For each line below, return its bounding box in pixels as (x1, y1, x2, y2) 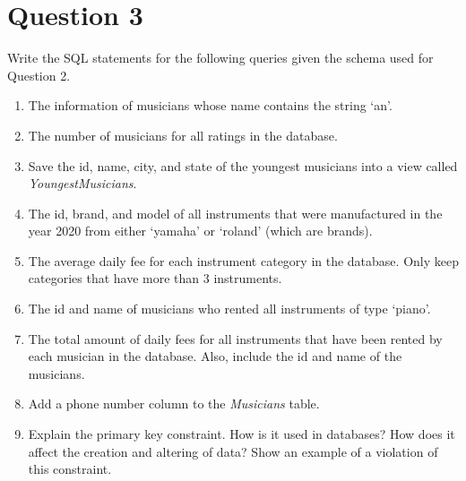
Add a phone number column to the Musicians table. (28, 394, 320, 413)
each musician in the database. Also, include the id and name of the (28, 347, 402, 365)
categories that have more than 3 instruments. (28, 269, 282, 288)
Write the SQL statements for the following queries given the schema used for (7, 48, 434, 67)
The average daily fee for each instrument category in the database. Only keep (28, 251, 459, 270)
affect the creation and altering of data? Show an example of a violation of (28, 442, 438, 460)
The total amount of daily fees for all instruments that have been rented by (28, 329, 443, 348)
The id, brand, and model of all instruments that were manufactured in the (28, 203, 443, 222)
